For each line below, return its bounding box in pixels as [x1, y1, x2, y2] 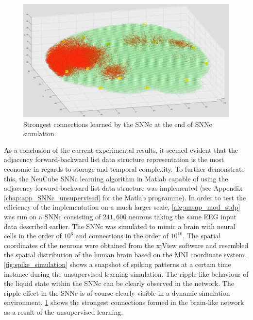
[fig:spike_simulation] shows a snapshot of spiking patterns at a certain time [4, 259, 231, 269]
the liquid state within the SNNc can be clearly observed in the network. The [4, 278, 234, 288]
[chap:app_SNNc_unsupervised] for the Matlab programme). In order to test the [4, 192, 246, 202]
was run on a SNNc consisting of [4, 212, 101, 222]
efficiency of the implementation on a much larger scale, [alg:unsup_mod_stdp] [4, 202, 240, 212]
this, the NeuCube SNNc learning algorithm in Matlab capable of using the [4, 173, 228, 183]
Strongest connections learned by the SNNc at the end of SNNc [23, 119, 212, 129]
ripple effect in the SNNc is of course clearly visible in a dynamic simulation [4, 287, 230, 298]
